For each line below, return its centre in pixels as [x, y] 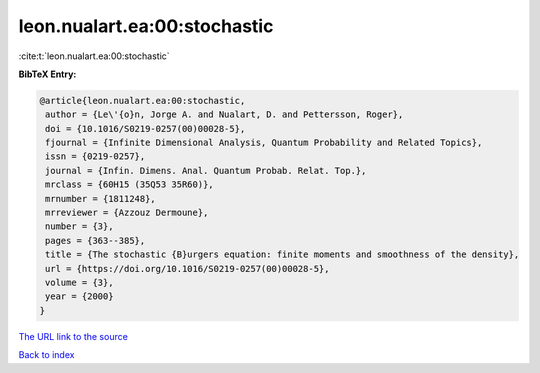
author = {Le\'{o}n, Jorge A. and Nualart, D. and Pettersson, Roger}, [224, 114]
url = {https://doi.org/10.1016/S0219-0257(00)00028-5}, [187, 268]
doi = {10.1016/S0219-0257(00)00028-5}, [145, 128]
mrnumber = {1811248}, [101, 198]
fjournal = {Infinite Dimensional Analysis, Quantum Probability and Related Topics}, [264, 143]
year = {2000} [79, 296]
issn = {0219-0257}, [95, 156]
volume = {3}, [79, 282]
